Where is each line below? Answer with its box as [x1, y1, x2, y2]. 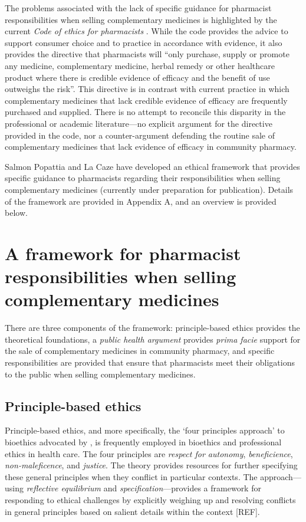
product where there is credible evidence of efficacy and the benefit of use [5, 71, 270, 83]
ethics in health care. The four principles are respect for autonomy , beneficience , [5, 447, 293, 459]
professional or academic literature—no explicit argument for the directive [5, 117, 272, 129]
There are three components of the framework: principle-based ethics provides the [5, 321, 300, 334]
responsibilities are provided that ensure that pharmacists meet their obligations [5, 356, 295, 368]
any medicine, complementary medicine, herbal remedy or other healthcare [5, 59, 275, 71]
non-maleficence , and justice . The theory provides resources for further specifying [5, 459, 298, 471]
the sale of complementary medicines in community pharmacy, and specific [5, 344, 275, 357]
